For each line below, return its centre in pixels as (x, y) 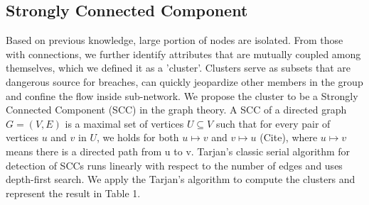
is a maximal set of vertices (124, 123)
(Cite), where (289, 137)
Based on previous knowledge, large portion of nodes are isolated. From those (175, 40)
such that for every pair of (273, 123)
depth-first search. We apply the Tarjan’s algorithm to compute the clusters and (181, 179)
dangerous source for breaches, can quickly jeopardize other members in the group (184, 81)
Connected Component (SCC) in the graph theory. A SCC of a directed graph (176, 110)
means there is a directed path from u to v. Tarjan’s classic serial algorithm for (178, 151)
